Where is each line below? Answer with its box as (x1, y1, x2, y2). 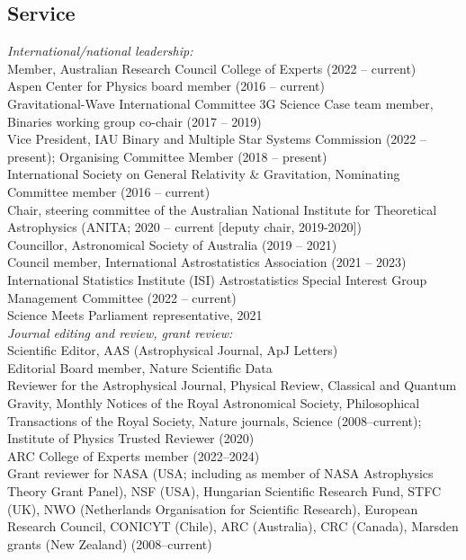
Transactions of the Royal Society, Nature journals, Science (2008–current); (7, 411, 422, 430)
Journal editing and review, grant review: (7, 323, 233, 342)
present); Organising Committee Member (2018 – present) (7, 147, 327, 165)
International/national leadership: (7, 41, 193, 60)
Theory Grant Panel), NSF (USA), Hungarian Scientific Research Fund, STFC (7, 482, 442, 501)
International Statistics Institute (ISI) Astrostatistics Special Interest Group (7, 270, 427, 289)
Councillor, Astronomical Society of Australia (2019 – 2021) (7, 235, 337, 253)
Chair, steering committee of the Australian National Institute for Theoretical (7, 200, 437, 218)
